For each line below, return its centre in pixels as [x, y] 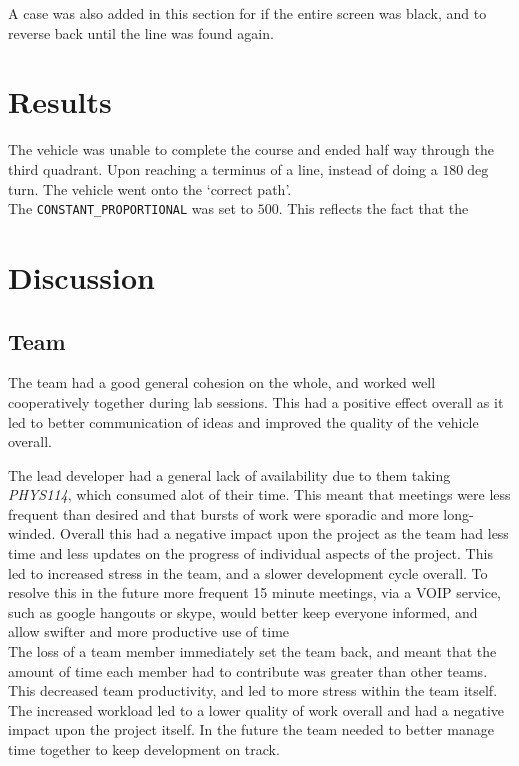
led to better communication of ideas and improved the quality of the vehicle [243, 421]
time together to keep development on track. [144, 749]
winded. [32, 533]
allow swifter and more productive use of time [149, 631]
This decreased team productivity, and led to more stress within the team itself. [253, 690]
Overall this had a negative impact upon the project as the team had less [284, 533]
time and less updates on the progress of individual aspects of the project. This [250, 553]
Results [60, 101]
